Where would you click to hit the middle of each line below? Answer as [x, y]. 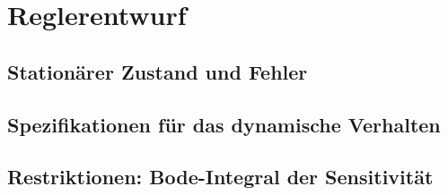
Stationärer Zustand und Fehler [158, 71]
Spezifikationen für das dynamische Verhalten [224, 124]
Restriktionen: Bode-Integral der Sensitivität [220, 177]
